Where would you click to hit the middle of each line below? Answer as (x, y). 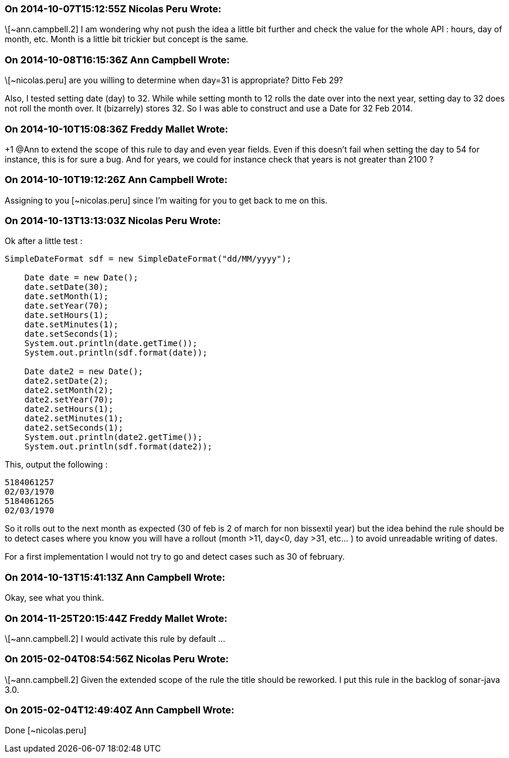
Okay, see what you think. (55, 598)
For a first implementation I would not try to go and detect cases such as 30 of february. (175, 557)
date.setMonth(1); (67, 297)
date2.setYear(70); (69, 400)
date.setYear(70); (67, 306)
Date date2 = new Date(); (84, 372)
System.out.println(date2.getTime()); (113, 437)
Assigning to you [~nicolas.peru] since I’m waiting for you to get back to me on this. (166, 200)
